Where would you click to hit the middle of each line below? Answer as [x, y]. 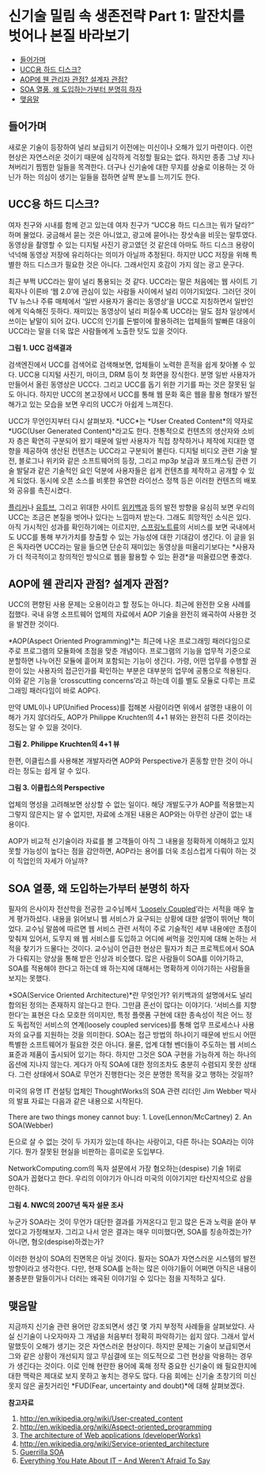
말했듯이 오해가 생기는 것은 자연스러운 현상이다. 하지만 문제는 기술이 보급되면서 [130, 1346]
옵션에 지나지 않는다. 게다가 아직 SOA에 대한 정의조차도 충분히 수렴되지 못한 [125, 1065]
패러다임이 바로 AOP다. [65, 691]
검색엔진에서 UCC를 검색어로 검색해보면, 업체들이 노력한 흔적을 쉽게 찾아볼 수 [128, 364]
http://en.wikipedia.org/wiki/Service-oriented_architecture [114, 1444]
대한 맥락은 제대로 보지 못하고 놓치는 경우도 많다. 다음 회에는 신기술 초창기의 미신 [132, 1376]
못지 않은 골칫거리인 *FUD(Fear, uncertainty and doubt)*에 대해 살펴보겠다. [127, 1386]
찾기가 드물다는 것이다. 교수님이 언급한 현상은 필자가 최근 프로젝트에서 [131, 948]
